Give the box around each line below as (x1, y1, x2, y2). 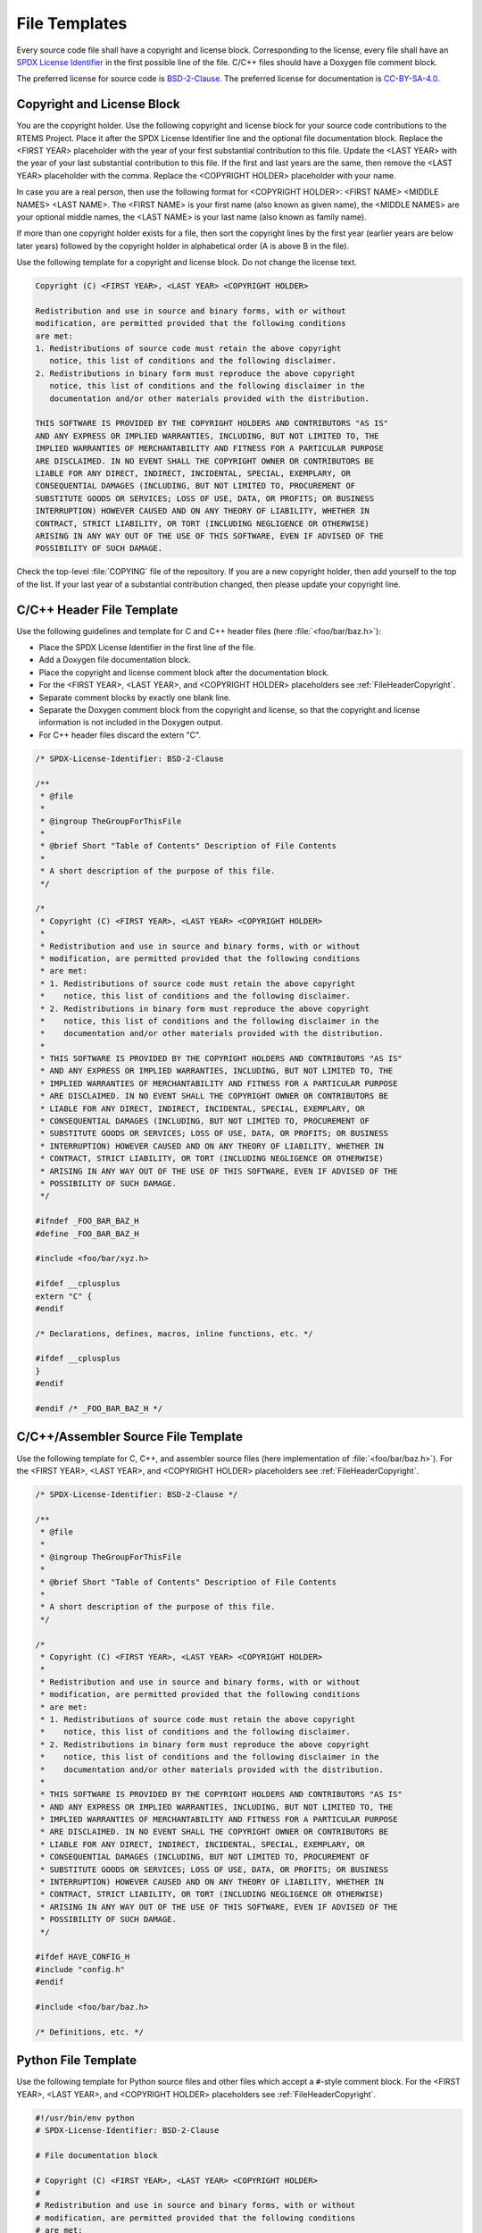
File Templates (16, 13, 128, 33)
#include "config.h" (35, 1964, 125, 1974)
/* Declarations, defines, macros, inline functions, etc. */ (35, 1328, 313, 1339)
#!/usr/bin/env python (35, 2112, 135, 2123)
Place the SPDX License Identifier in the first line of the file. (38, 642, 256, 652)
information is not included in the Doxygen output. (38, 717, 223, 728)
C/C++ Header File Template (16, 602, 179, 617)
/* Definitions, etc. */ (35, 2027, 145, 2036)
